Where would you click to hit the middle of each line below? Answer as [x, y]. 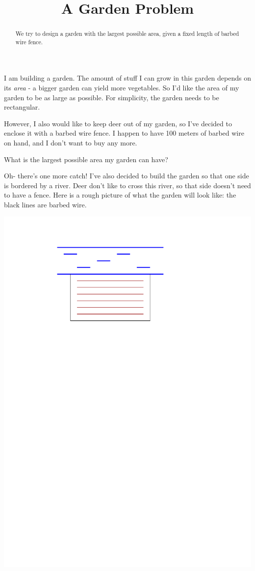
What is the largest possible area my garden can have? [86, 159]
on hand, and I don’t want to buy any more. [71, 143]
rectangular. [22, 107]
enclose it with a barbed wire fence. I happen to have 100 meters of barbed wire [124, 133]
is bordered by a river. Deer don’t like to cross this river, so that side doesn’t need [127, 185]
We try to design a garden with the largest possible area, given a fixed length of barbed [127, 34]
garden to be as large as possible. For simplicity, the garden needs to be [112, 97]
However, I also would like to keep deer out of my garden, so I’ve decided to [118, 123]
